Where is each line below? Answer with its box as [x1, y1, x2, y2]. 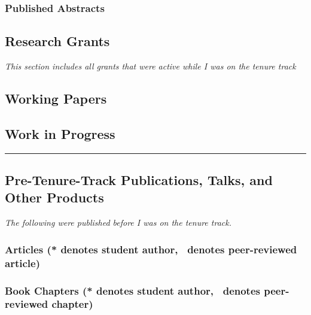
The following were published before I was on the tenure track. [5, 216, 231, 229]
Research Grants [5, 32, 110, 50]
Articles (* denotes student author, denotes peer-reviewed [5, 241, 297, 256]
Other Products [5, 188, 104, 207]
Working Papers [5, 89, 107, 108]
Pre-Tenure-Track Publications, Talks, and [5, 171, 273, 189]
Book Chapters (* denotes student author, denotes [5, 283, 260, 298]
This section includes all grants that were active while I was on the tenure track [5, 60, 296, 72]
